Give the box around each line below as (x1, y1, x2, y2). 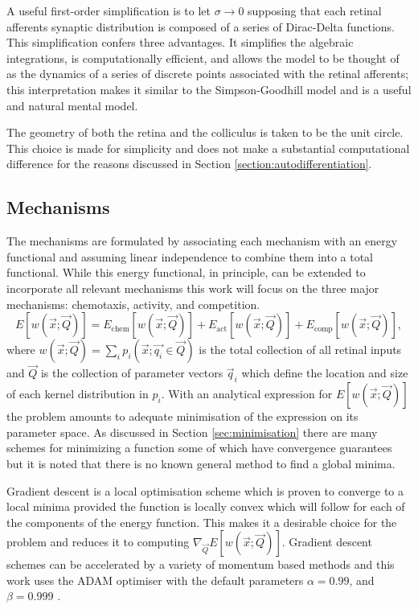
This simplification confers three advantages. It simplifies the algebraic (6, 34, 354, 51)
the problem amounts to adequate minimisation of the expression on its (6, 408, 359, 425)
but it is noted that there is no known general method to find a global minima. (6, 455, 395, 471)
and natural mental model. (6, 97, 138, 113)
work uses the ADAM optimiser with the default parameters (6, 571, 304, 588)
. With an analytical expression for (161, 385, 333, 402)
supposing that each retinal (248, 2, 382, 19)
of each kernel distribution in (6, 385, 149, 402)
